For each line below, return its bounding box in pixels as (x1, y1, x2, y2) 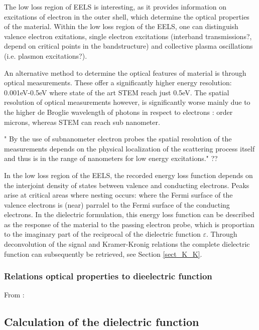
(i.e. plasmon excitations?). (4, 50, 87, 61)
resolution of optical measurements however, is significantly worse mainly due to (4, 97, 250, 107)
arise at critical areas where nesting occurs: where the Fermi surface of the (4, 190, 233, 200)
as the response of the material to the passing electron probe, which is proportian (4, 219, 254, 229)
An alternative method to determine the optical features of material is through (4, 67, 246, 78)
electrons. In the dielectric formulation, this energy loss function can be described (4, 209, 254, 220)
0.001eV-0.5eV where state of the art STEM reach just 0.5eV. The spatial (4, 87, 229, 97)
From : (4, 289, 25, 300)
